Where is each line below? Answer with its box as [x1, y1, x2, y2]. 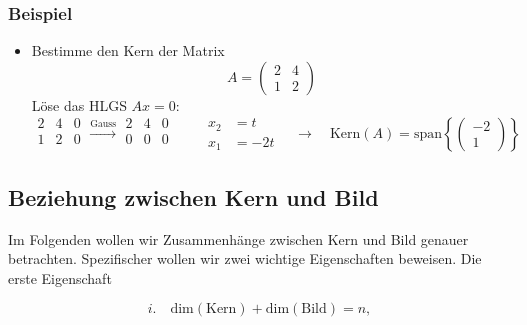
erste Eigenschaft [8, 267, 112, 288]
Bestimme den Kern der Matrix [31, 40, 225, 61]
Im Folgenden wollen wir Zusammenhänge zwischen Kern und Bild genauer [8, 228, 469, 249]
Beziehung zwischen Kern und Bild [8, 181, 379, 212]
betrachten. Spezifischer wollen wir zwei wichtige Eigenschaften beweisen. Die [8, 248, 482, 269]
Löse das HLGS [31, 94, 127, 115]
